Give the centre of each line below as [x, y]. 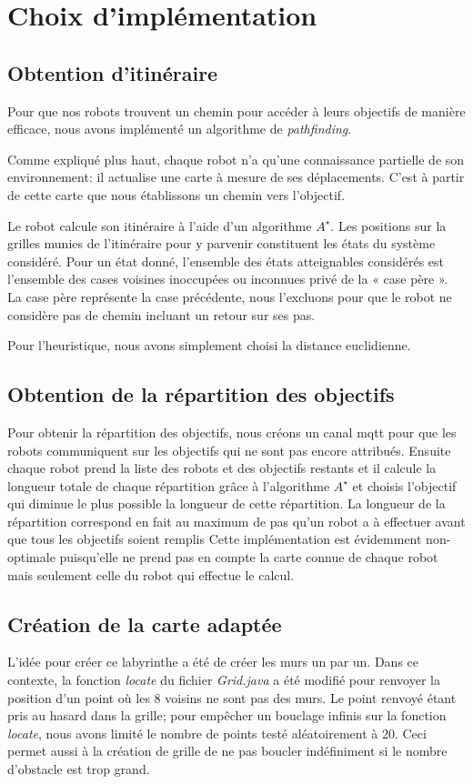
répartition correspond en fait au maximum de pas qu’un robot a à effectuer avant [236, 521]
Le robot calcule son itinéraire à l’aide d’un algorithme [160, 225]
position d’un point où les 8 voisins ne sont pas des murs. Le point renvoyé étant [232, 697]
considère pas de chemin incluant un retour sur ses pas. [161, 314]
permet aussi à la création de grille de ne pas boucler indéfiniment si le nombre [227, 751]
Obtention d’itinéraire [113, 72]
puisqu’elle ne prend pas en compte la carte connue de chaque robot [249, 557]
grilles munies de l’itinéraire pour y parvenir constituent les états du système [221, 243]
